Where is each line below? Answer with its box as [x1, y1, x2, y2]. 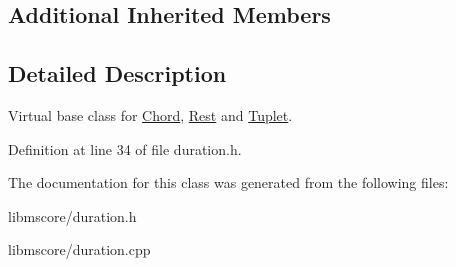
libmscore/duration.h [8, 205, 137, 226]
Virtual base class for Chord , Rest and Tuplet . [8, 104, 293, 125]
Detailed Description [8, 58, 227, 89]
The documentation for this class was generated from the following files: [8, 172, 449, 193]
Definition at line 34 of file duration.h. [8, 138, 242, 159]
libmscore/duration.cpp [8, 239, 151, 260]
